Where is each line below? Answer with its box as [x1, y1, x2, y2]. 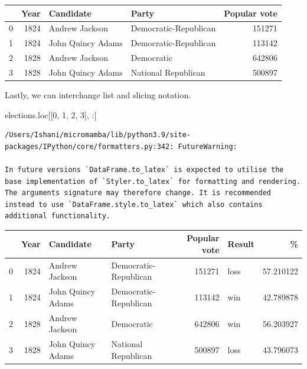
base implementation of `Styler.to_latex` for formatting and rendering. [5, 177, 301, 186]
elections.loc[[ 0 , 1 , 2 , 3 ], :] [5, 108, 97, 121]
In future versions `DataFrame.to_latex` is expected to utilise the [5, 165, 284, 174]
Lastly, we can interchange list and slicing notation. [5, 88, 191, 101]
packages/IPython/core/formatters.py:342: [5, 142, 174, 151]
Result [227, 238, 255, 250]
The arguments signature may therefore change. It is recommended [5, 189, 272, 198]
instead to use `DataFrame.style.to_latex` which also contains [5, 200, 263, 209]
